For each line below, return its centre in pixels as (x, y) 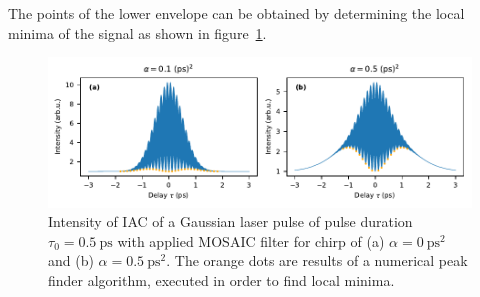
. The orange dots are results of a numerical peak (317, 260)
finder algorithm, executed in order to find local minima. (221, 280)
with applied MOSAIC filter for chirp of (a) (251, 240)
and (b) (71, 260)
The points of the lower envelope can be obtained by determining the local (236, 13)
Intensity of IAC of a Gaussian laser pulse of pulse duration (230, 221)
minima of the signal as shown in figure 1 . (137, 32)
